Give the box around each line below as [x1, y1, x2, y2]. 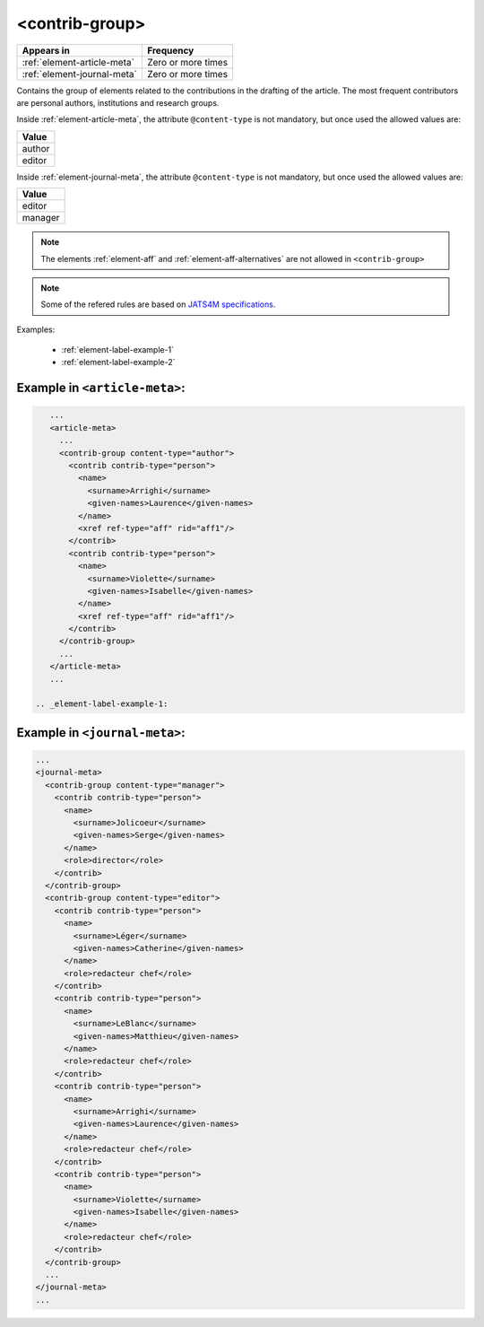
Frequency [146, 44, 194, 57]
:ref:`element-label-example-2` [61, 357, 176, 368]
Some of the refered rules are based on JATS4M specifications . [40, 299, 276, 310]
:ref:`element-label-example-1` [61, 345, 175, 355]
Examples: [16, 324, 56, 335]
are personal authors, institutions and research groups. [16, 97, 220, 108]
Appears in [22, 44, 71, 57]
